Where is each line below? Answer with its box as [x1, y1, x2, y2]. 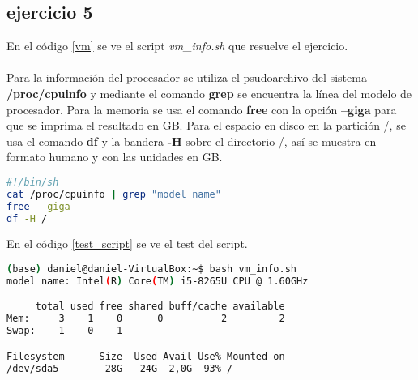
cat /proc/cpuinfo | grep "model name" [6, 188, 221, 200]
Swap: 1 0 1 [6, 325, 123, 337]
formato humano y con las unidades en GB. [6, 148, 223, 165]
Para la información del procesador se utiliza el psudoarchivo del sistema [6, 69, 367, 86]
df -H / [6, 212, 48, 224]
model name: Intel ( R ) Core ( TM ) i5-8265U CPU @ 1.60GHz [6, 275, 309, 287]
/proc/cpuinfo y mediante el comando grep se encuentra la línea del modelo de [6, 84, 412, 101]
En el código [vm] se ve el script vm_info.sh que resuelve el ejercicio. [6, 37, 348, 54]
